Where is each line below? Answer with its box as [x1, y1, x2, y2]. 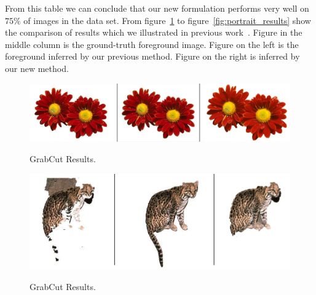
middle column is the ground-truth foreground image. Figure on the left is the [5, 37, 299, 50]
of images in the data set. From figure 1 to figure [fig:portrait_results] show [23, 14, 311, 26]
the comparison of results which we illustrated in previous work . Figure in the [5, 26, 302, 39]
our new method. [5, 61, 69, 74]
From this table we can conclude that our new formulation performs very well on [5, 2, 309, 14]
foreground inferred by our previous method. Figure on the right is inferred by [5, 50, 300, 63]
